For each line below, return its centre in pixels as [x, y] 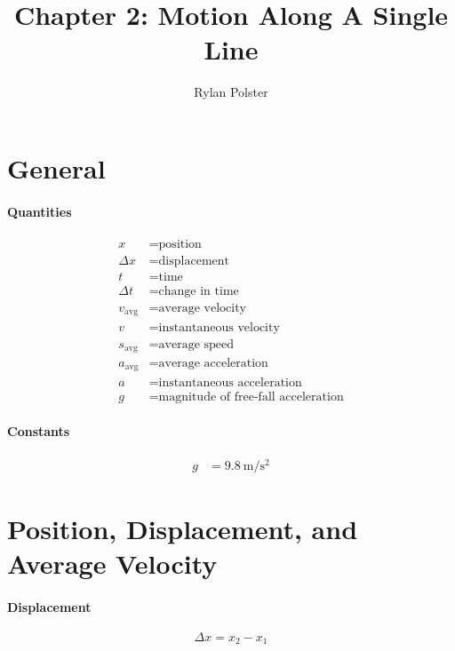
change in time [199, 291]
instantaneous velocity [219, 327]
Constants [39, 431]
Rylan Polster [231, 92]
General [56, 167]
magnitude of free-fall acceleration [251, 397]
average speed [196, 344]
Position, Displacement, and [183, 528]
